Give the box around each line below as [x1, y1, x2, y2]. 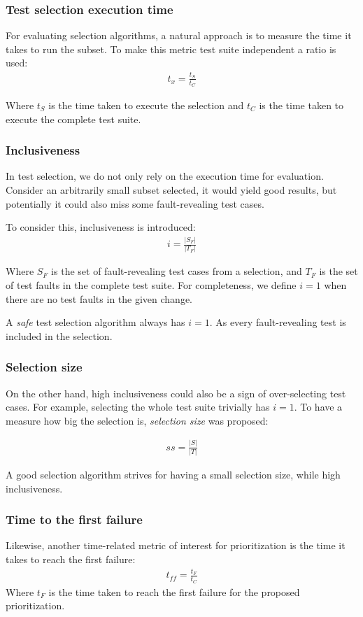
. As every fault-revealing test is [209, 315, 346, 329]
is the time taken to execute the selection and [48, 97, 244, 112]
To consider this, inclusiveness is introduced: [6, 220, 196, 234]
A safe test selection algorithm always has [6, 315, 185, 329]
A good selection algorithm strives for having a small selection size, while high [6, 467, 341, 482]
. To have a [294, 399, 343, 414]
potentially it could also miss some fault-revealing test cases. [6, 196, 264, 211]
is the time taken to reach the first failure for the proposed [48, 584, 300, 599]
